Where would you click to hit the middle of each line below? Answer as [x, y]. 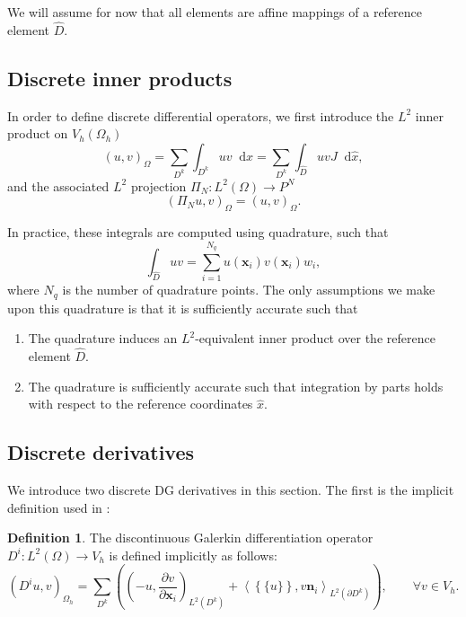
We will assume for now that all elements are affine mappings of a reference [215, 12]
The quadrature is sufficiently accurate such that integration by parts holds [236, 386]
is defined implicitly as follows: [193, 555]
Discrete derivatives [101, 452]
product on [38, 133]
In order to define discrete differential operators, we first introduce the [201, 115]
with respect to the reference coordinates [141, 404]
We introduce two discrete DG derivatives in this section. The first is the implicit [231, 490]
